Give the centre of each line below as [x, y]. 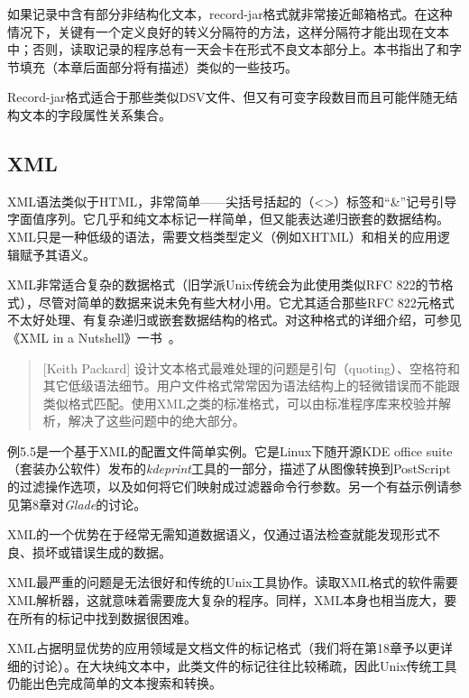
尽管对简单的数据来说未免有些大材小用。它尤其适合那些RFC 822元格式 [246, 302]
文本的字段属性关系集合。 [95, 114]
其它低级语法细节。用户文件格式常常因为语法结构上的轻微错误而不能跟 [251, 386]
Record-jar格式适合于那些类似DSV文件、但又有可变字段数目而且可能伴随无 [226, 97]
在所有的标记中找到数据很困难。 [102, 617]
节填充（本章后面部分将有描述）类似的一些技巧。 [152, 66]
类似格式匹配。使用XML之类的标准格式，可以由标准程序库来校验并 [240, 403]
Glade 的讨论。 [106, 504]
